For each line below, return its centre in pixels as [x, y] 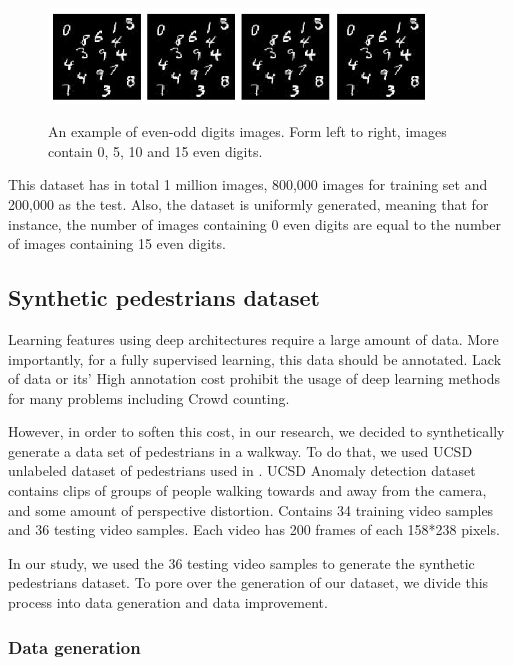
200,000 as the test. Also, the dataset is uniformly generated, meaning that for [248, 203]
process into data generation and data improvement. [168, 602]
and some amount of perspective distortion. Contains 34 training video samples [251, 509]
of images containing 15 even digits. [117, 243]
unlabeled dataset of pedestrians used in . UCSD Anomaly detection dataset [242, 470]
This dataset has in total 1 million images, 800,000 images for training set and [248, 184]
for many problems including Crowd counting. [149, 397]
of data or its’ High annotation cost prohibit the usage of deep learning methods [254, 378]
